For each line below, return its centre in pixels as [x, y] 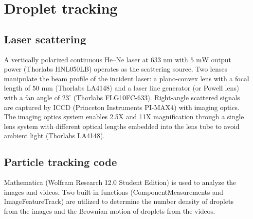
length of [17, 88]
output [221, 59]
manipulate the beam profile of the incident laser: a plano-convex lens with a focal [126, 78]
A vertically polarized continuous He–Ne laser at [76, 59]
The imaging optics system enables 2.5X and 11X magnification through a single [124, 117]
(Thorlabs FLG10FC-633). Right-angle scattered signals [157, 97]
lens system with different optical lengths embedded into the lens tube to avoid [122, 126]
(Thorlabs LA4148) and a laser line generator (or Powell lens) [147, 88]
